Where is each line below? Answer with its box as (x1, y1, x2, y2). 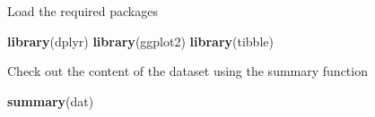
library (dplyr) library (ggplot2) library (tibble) (7, 31, 274, 50)
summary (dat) (7, 91, 94, 110)
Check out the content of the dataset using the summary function (7, 62, 368, 80)
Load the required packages (7, 2, 158, 20)
